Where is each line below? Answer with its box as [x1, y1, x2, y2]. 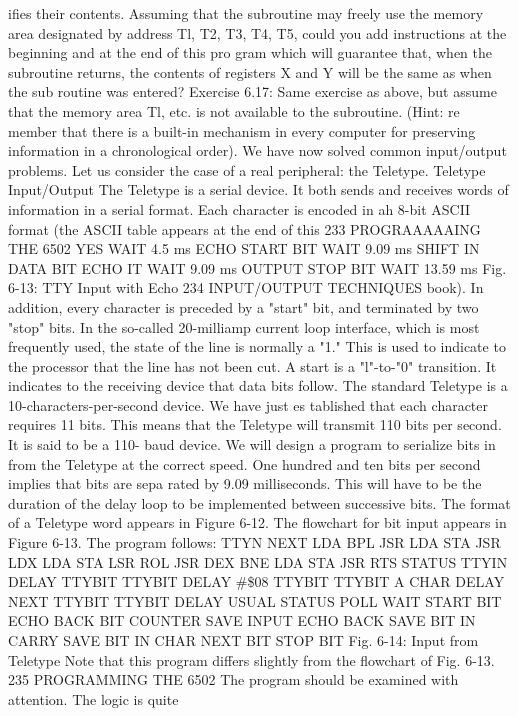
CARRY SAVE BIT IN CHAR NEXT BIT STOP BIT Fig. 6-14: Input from [8, 630, 479, 650]
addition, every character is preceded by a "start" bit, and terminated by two [8, 296, 479, 317]
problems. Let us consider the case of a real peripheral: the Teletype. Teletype [8, 159, 486, 180]
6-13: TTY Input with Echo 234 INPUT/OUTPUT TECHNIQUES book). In [8, 277, 484, 298]
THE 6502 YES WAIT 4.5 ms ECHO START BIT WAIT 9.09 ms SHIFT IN [8, 238, 480, 259]
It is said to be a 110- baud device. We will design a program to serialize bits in [8, 434, 496, 455]
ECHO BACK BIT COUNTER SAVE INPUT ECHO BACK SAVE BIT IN [8, 610, 476, 631]
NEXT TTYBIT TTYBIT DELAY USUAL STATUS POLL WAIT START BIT [8, 590, 502, 611]
